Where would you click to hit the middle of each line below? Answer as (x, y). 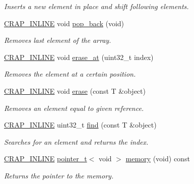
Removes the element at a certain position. (70, 74)
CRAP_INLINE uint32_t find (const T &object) (80, 125)
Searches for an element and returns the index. (76, 141)
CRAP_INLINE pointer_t (46, 159)
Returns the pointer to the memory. (59, 175)
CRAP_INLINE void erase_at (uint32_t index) (79, 57)
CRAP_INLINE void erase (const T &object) (75, 90)
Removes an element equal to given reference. (74, 108)
